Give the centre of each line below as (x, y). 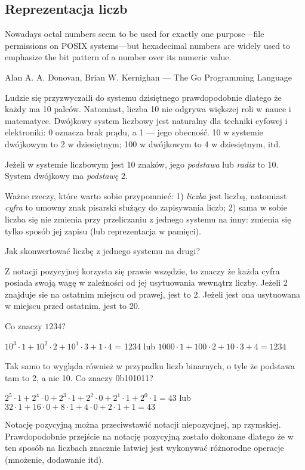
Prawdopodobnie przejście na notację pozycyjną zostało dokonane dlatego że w (149, 436)
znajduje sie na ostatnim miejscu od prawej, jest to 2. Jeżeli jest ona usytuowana (152, 294)
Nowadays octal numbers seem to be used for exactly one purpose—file (135, 34)
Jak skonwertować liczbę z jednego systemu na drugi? (103, 251)
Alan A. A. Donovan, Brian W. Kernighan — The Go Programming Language (148, 77)
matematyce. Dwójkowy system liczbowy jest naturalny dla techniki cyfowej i (146, 120)
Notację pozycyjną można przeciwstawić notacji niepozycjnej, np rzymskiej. (143, 424)
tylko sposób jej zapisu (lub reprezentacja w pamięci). (103, 231)
